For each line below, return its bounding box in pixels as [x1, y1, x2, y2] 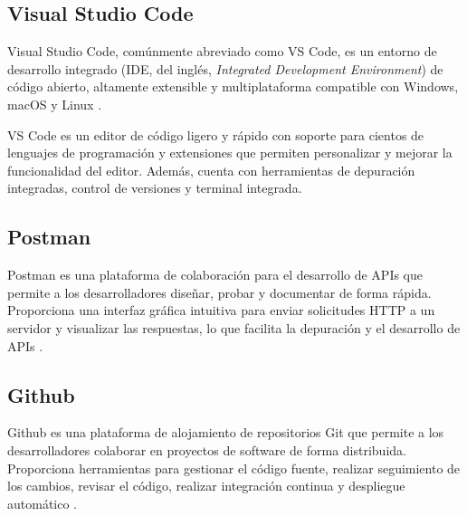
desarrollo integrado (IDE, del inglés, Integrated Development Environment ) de [7, 59, 443, 78]
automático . [7, 493, 78, 512]
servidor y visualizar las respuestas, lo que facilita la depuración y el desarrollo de [7, 318, 461, 337]
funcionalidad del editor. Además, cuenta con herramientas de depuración [7, 160, 415, 179]
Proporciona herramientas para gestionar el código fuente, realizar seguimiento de [7, 458, 461, 477]
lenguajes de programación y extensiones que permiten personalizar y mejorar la [7, 143, 453, 162]
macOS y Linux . [7, 94, 102, 113]
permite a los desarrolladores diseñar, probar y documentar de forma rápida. [7, 282, 432, 301]
